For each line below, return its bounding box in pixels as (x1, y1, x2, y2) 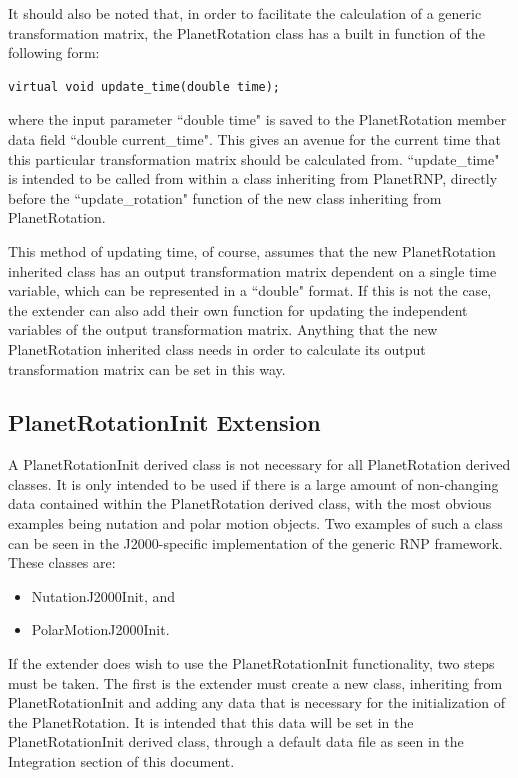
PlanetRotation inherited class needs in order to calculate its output (8, 338, 426, 359)
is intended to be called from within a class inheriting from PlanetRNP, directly (8, 168, 498, 189)
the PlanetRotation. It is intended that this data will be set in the (8, 711, 414, 732)
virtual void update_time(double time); (8, 79, 281, 94)
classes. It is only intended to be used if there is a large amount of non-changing (8, 473, 499, 494)
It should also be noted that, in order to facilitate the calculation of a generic (8, 3, 482, 23)
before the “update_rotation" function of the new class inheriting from (8, 187, 442, 208)
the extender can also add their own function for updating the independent (8, 299, 468, 320)
